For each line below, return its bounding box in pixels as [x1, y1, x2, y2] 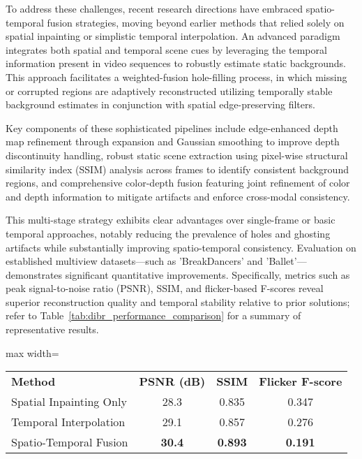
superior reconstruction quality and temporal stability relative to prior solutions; [6, 294, 350, 309]
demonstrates [6, 267, 63, 282]
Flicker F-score [259, 373, 342, 390]
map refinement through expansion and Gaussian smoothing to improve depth [6, 134, 340, 149]
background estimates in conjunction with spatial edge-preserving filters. [6, 97, 315, 112]
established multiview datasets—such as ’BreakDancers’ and [6, 254, 263, 268]
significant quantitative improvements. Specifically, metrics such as [65, 267, 350, 282]
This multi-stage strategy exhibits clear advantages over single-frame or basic [6, 212, 335, 227]
